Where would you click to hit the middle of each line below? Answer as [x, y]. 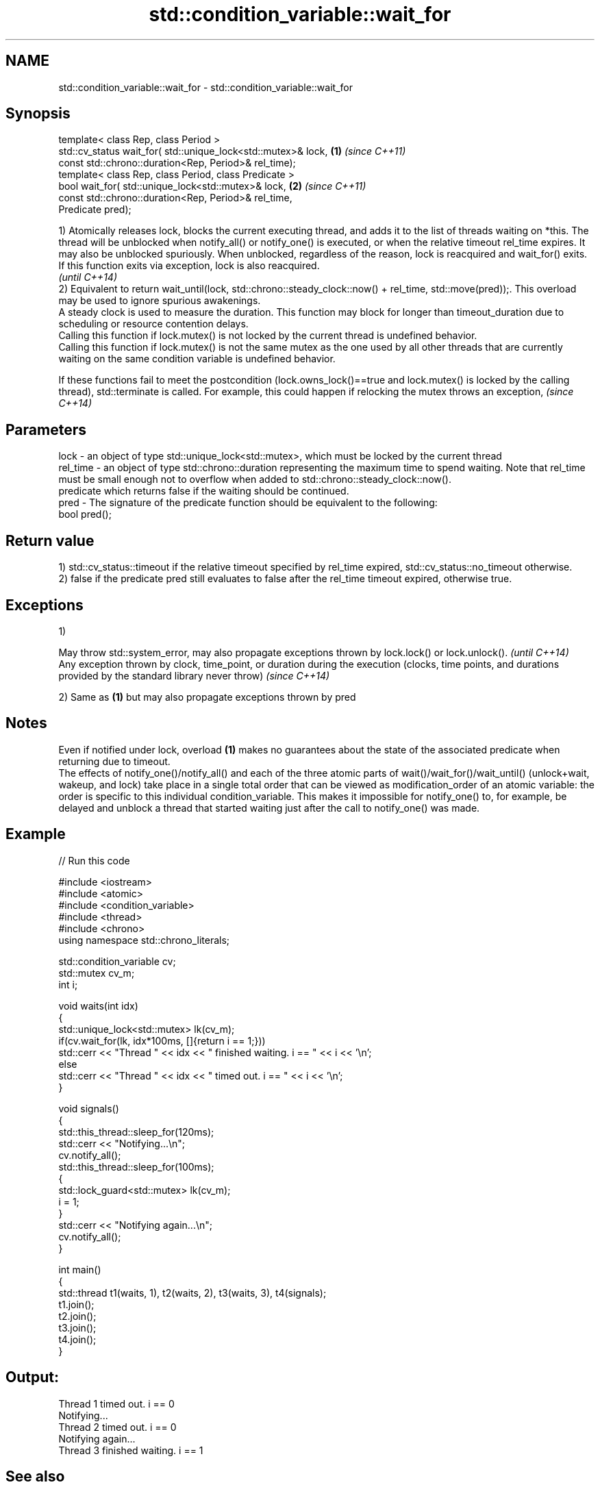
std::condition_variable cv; [117, 961]
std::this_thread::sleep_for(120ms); [136, 1132]
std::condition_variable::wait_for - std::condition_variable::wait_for [205, 87]
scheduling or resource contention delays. [153, 324]
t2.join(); [77, 1316]
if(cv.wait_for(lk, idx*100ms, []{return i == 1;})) [162, 1040]
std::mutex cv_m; [97, 973]
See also [35, 1476]
